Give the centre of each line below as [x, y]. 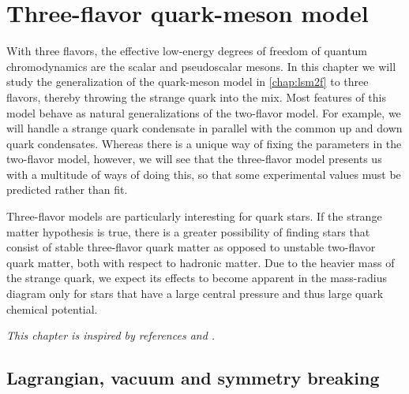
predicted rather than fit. [67, 190]
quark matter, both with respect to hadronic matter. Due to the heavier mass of [201, 262]
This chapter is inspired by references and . [111, 335]
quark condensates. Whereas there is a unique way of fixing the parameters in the [204, 143]
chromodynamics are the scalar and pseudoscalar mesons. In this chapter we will [201, 66]
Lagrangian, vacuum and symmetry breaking [193, 378]
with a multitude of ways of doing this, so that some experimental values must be [204, 174]
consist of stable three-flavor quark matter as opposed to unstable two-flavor [191, 247]
